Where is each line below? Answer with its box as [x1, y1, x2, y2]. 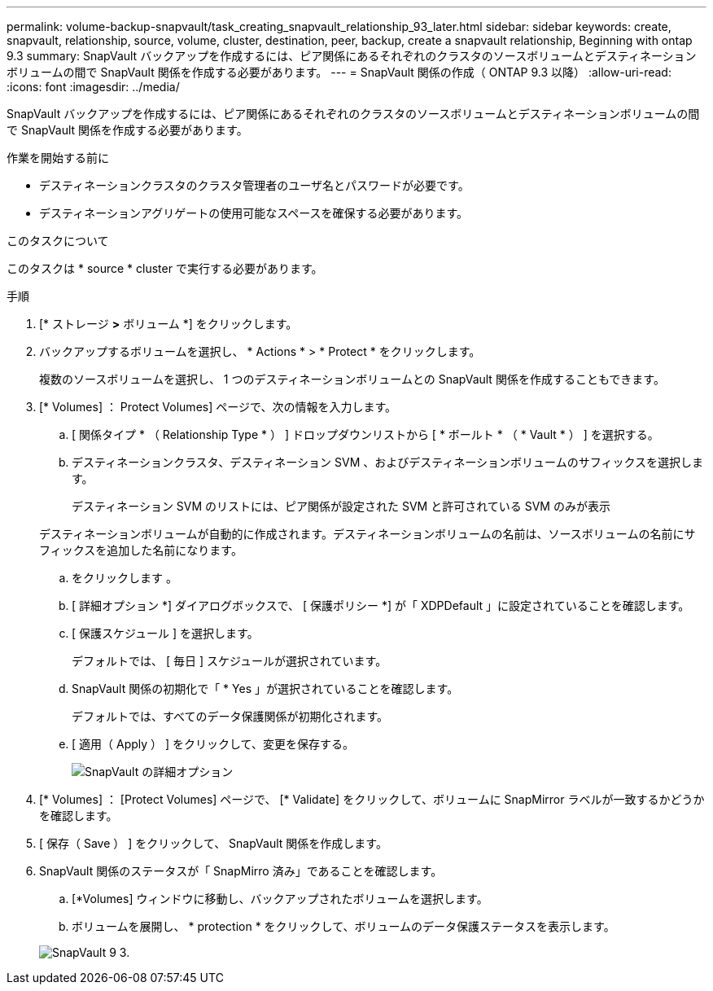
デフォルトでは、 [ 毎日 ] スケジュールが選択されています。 [72, 654, 387, 668]
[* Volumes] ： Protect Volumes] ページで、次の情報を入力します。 [39, 400, 396, 414]
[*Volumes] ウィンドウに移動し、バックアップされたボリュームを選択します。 [72, 892, 488, 905]
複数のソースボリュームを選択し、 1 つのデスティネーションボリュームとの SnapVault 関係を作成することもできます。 [39, 372, 665, 386]
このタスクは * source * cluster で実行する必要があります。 [7, 261, 323, 275]
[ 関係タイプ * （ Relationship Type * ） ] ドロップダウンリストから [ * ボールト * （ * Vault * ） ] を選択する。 [72, 428, 659, 441]
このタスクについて [7, 234, 109, 248]
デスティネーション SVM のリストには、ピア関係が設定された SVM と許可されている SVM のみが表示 [72, 499, 610, 513]
